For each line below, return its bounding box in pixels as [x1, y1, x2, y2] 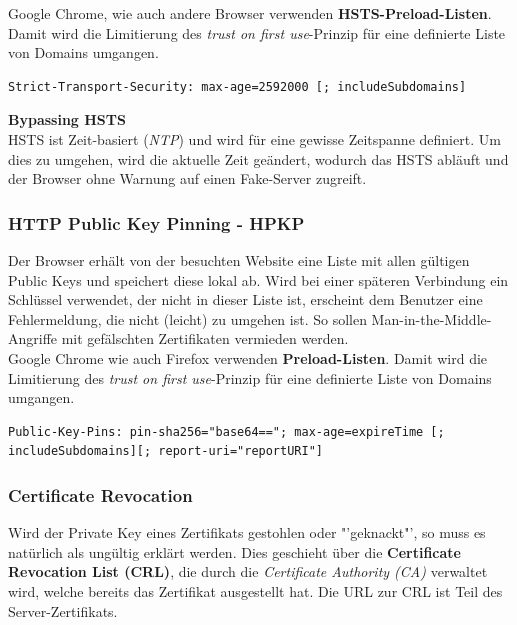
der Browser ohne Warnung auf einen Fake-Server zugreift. [8, 168, 367, 189]
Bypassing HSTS [8, 109, 126, 130]
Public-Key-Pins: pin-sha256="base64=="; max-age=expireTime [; [8, 424, 445, 439]
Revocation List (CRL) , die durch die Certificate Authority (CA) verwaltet [8, 561, 488, 582]
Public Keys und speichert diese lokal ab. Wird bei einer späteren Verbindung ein [8, 269, 509, 290]
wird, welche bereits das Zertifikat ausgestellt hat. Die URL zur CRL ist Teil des [8, 580, 503, 601]
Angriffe [8, 328, 58, 349]
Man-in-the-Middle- [371, 308, 492, 329]
